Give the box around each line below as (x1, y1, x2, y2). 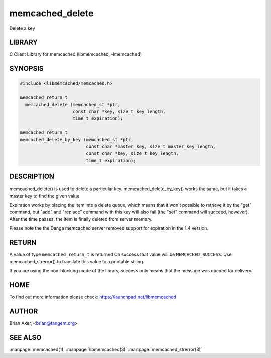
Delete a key (9, 25, 35, 31)
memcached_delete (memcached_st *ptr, (25, 102, 120, 107)
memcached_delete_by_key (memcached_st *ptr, (20, 137, 134, 142)
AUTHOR (9, 307, 38, 315)
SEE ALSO (9, 333, 42, 342)
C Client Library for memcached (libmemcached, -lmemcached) (9, 51, 142, 57)
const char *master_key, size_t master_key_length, (86, 143, 216, 149)
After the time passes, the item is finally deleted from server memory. (9, 216, 153, 222)
